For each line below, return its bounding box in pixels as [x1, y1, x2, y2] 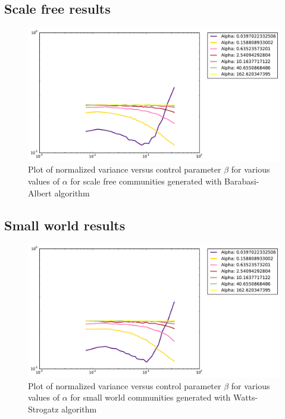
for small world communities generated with [70, 391, 231, 404]
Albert [28, 186, 52, 199]
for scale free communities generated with [70, 174, 222, 187]
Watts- [233, 391, 258, 404]
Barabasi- [224, 174, 259, 187]
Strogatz [28, 402, 59, 415]
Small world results [4, 215, 126, 234]
